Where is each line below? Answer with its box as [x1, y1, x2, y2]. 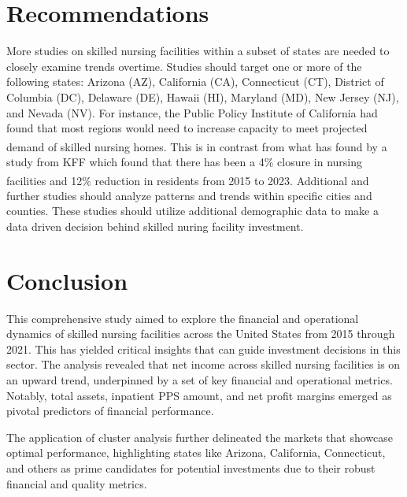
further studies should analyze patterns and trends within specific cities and [6, 187, 372, 203]
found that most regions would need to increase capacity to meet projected [6, 120, 368, 136]
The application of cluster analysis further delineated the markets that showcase [6, 428, 393, 445]
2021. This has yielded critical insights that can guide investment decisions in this [6, 340, 401, 357]
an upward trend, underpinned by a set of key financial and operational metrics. [6, 372, 393, 388]
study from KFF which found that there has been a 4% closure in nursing [6, 153, 362, 169]
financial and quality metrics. [6, 475, 147, 491]
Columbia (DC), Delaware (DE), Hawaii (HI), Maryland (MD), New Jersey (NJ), [6, 88, 399, 105]
